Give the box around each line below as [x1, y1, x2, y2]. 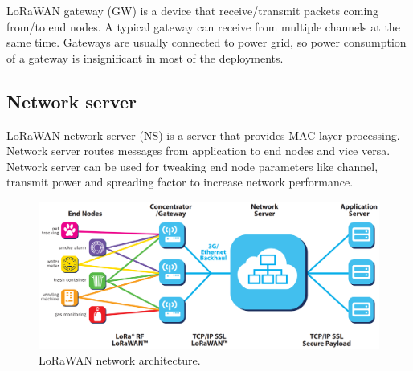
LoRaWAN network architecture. [39, 351, 201, 368]
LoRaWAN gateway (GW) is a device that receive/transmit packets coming [6, 2, 379, 18]
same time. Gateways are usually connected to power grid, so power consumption [6, 34, 407, 51]
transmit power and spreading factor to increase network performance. [6, 173, 354, 190]
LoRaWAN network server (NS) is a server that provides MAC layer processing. [6, 126, 400, 143]
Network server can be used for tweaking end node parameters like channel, [6, 157, 378, 174]
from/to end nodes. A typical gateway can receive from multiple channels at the [6, 18, 400, 35]
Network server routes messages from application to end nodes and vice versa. [6, 142, 391, 159]
